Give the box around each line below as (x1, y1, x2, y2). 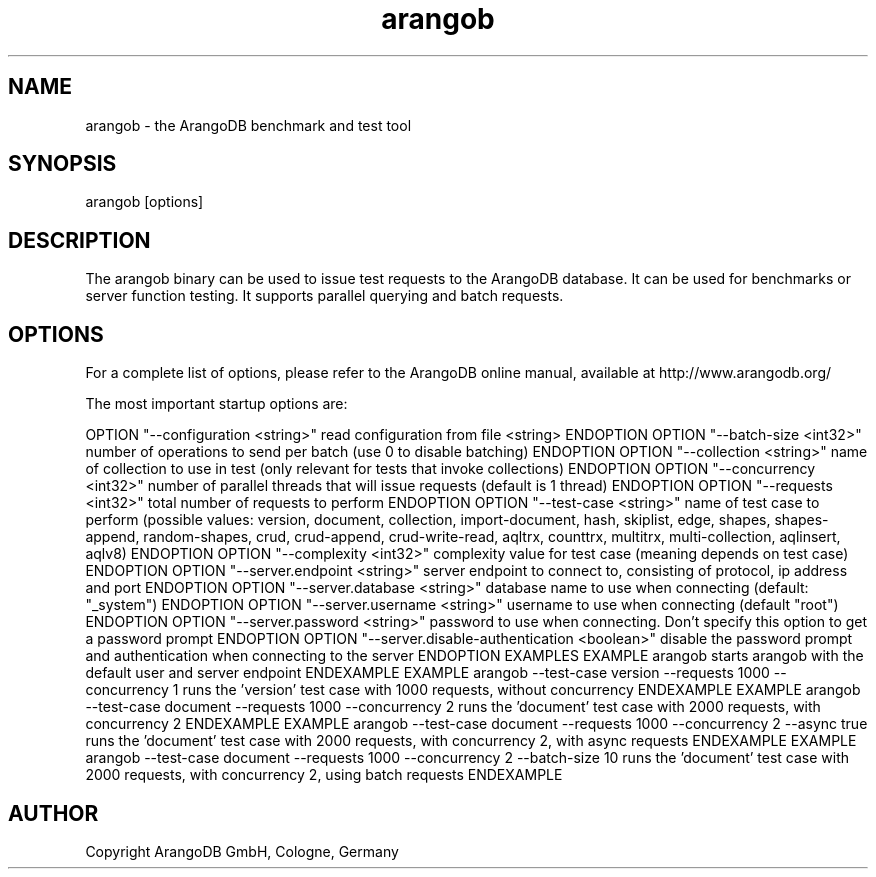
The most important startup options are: (85, 395, 348, 413)
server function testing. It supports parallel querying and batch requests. (85, 287, 564, 305)
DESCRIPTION (8, 227, 151, 253)
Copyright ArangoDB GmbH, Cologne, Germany (85, 842, 399, 860)
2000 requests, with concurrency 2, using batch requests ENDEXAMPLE (85, 766, 563, 784)
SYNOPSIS (8, 151, 117, 177)
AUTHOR (8, 800, 99, 826)
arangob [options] (85, 193, 204, 211)
